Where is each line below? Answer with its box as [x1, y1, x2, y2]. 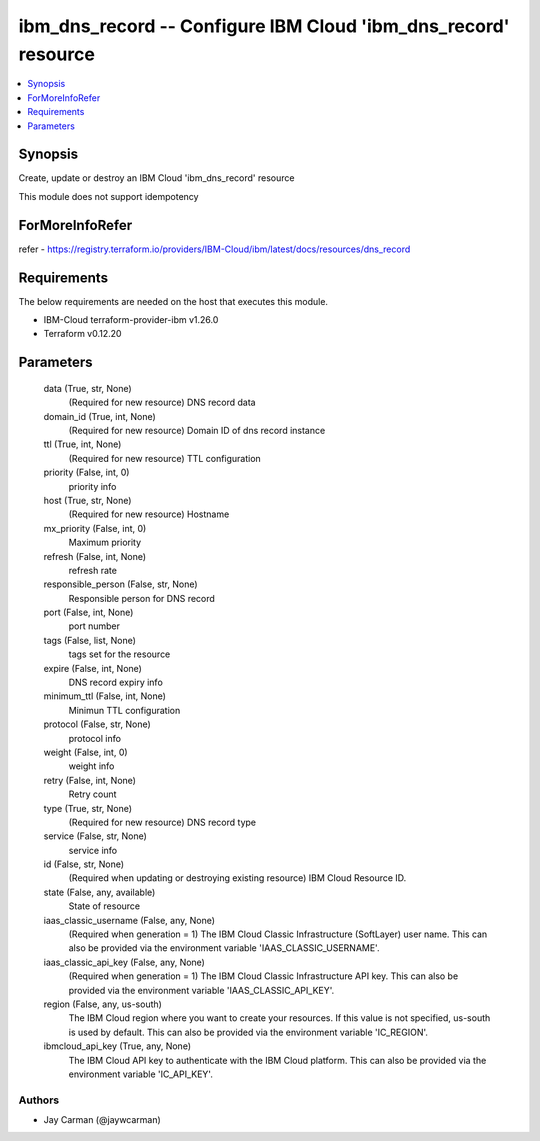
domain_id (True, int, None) [43, 410, 157, 422]
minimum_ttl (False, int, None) [43, 690, 167, 702]
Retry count [68, 788, 117, 800]
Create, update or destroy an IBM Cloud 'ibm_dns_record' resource [18, 172, 295, 184]
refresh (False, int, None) [43, 550, 147, 562]
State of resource [68, 900, 141, 912]
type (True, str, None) [43, 802, 133, 814]
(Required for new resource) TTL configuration [68, 452, 262, 464]
